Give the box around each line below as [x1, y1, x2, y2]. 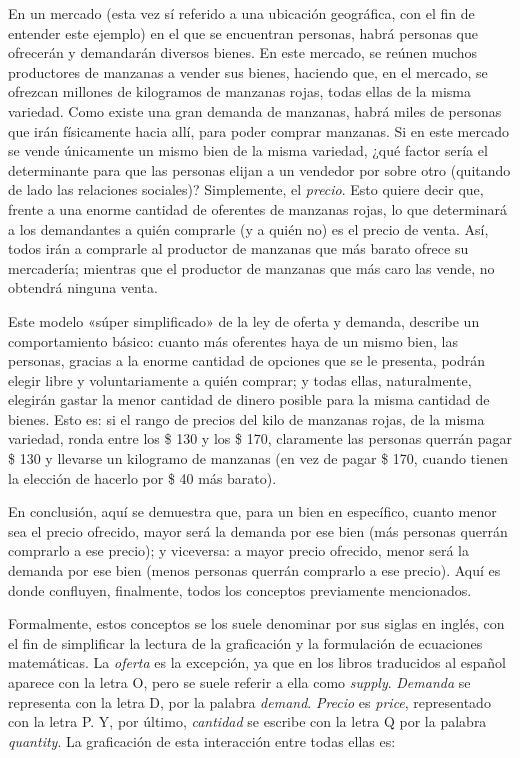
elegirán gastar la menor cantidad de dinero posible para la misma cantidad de [8, 389, 490, 410]
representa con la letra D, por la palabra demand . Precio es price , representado [8, 691, 491, 712]
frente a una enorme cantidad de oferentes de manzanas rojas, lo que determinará [8, 198, 507, 219]
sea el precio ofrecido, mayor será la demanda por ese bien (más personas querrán [8, 520, 508, 541]
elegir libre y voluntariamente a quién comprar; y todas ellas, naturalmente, [8, 369, 472, 390]
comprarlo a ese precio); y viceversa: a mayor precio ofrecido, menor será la [8, 540, 469, 561]
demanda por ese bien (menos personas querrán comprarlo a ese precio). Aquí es [8, 560, 501, 581]
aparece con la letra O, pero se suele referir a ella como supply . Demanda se [8, 672, 471, 692]
